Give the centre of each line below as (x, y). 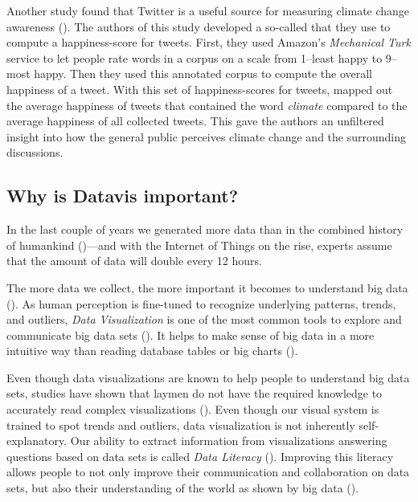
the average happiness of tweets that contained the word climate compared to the (207, 105)
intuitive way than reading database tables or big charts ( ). (152, 351)
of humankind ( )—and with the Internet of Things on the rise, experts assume (199, 245)
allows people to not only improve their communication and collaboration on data (208, 472)
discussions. (35, 152)
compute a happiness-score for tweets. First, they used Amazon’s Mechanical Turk (209, 42)
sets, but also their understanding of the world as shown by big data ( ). (183, 488)
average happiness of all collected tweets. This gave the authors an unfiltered (195, 121)
